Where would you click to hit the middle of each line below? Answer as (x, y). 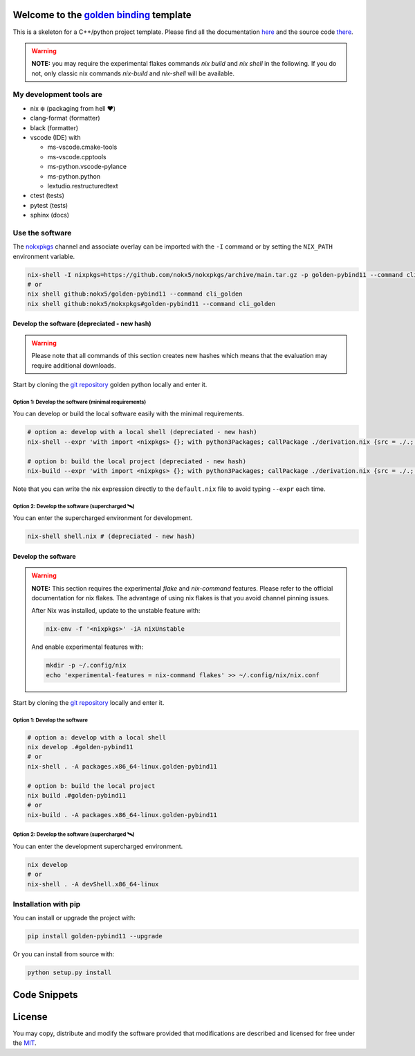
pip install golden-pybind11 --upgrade (95, 936)
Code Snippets (45, 995)
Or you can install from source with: (64, 954)
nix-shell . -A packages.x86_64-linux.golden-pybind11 (122, 766)
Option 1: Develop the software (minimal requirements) (80, 402)
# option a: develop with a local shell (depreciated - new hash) (142, 432)
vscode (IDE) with (55, 137)
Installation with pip (47, 904)
